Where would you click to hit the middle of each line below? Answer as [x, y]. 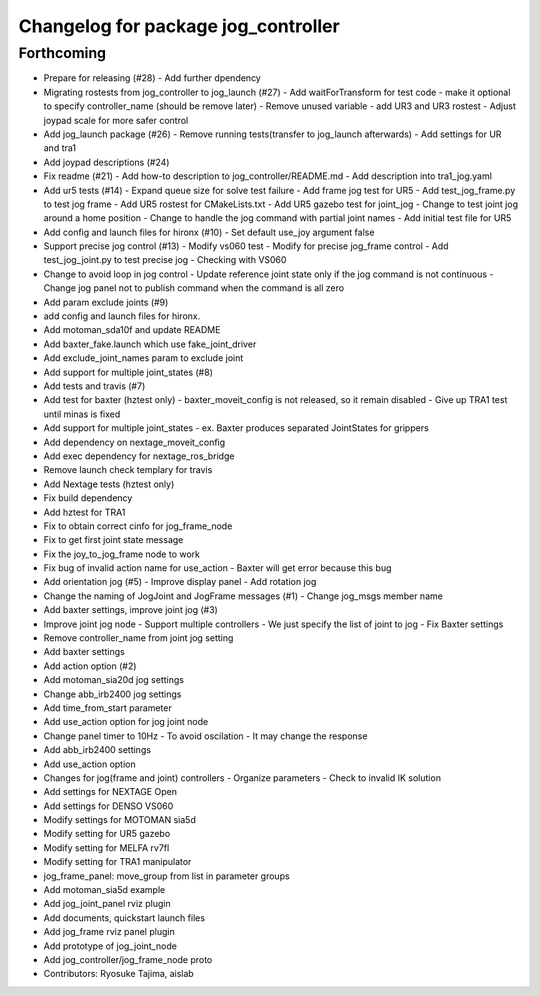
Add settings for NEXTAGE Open [110, 792]
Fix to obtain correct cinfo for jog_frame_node [138, 526]
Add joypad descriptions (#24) [106, 162]
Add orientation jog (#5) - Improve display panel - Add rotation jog [180, 582]
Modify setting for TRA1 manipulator [117, 862]
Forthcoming [62, 53]
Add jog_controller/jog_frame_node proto [128, 959]
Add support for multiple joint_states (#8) [128, 372]
